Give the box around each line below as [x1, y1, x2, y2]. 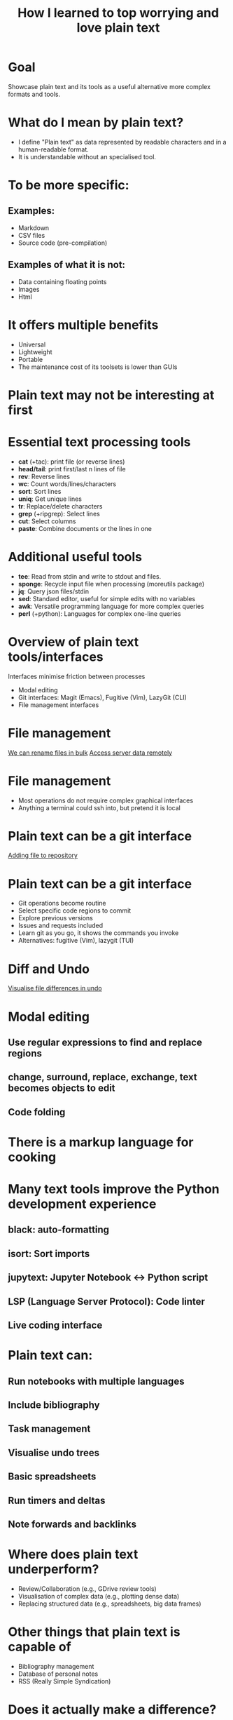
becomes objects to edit [8, 1082, 115, 1094]
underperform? [8, 1561, 99, 1578]
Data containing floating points [17, 277, 107, 285]
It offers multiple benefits [8, 317, 159, 332]
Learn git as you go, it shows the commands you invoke [17, 929, 179, 937]
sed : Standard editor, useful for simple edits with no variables [17, 594, 195, 603]
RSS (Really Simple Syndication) [17, 1677, 111, 1685]
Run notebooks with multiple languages [8, 1375, 185, 1387]
